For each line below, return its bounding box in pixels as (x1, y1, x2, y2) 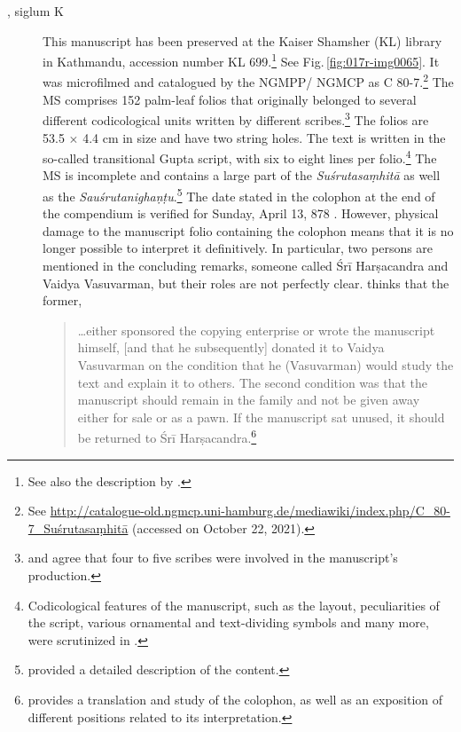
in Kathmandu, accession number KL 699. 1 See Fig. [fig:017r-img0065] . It (43, 50, 440, 70)
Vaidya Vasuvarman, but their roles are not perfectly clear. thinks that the (43, 273, 449, 292)
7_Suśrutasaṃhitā (27, 518, 129, 537)
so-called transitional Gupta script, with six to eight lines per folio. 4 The (43, 146, 437, 167)
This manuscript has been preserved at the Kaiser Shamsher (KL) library (43, 31, 442, 50)
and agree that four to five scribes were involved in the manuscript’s (27, 548, 398, 567)
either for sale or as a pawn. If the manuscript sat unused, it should (77, 407, 445, 426)
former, (43, 291, 82, 310)
